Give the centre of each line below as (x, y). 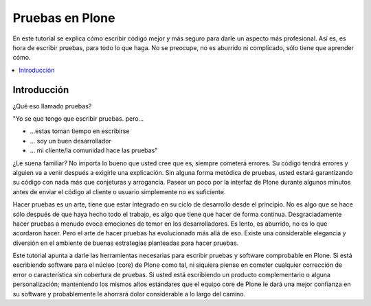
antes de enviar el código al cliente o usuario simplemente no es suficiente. (119, 191)
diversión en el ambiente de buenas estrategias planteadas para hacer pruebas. (126, 243)
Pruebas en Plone (64, 18)
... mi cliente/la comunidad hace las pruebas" (94, 150)
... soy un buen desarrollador (70, 141)
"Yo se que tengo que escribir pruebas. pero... (78, 119)
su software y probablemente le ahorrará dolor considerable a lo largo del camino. (129, 294)
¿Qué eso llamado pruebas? (52, 106)
